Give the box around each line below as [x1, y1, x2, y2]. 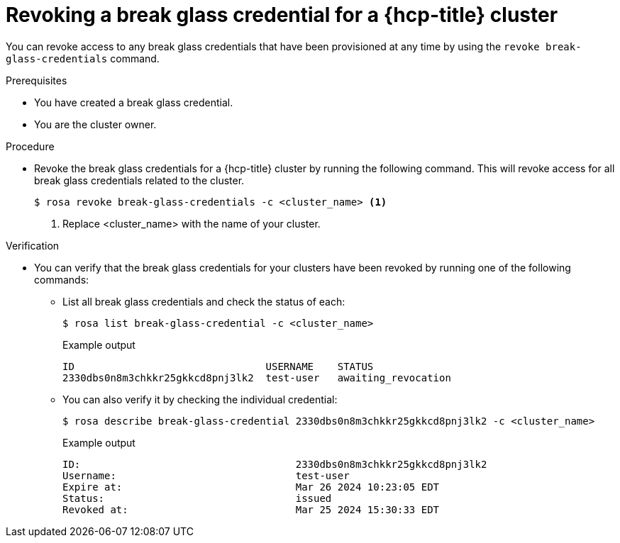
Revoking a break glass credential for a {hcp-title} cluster [6, 3, 558, 27]
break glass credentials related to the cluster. [34, 174, 245, 186]
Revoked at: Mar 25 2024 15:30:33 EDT [62, 503, 440, 515]
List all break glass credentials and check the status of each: [62, 295, 345, 308]
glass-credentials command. [6, 52, 160, 65]
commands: [34, 273, 89, 286]
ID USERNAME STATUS [62, 360, 374, 372]
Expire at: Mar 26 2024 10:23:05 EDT [62, 481, 440, 493]
